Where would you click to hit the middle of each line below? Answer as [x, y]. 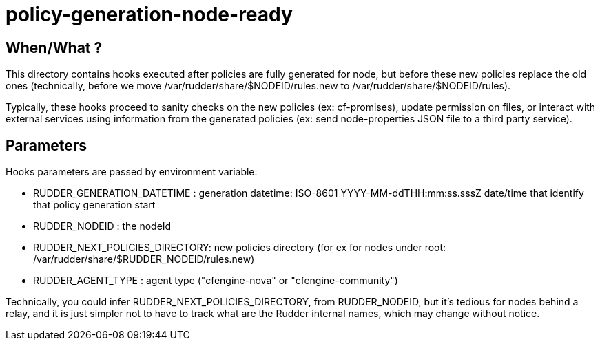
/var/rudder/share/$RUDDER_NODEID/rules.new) [144, 259]
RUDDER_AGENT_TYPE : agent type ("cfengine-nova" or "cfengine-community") [216, 281]
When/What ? [54, 47]
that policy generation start [94, 205]
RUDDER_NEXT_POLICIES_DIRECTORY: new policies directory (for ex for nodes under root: [240, 248]
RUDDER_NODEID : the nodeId [102, 226]
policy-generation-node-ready [149, 14]
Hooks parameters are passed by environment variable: [132, 172]
